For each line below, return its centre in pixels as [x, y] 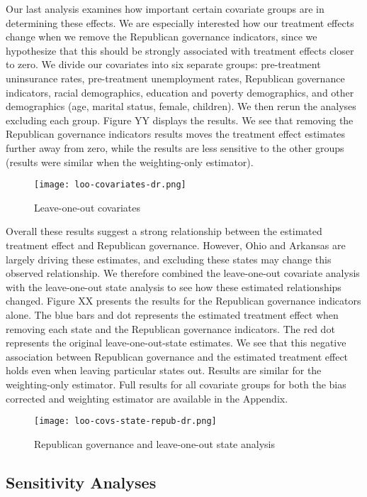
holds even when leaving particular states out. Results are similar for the [164, 370]
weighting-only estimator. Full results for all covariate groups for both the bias [176, 384]
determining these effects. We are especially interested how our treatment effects [180, 22]
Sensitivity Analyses [81, 482]
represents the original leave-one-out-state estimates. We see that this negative [176, 343]
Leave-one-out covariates [87, 207]
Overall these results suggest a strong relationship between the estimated [164, 231]
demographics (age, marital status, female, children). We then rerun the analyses [181, 106]
